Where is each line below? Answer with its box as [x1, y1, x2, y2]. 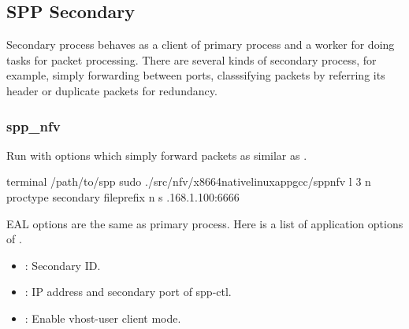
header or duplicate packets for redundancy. [6, 82, 218, 98]
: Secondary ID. [24, 257, 101, 273]
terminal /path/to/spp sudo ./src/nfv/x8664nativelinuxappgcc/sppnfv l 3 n [6, 173, 371, 190]
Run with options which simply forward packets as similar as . [6, 146, 307, 163]
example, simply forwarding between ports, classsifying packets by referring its [6, 67, 385, 83]
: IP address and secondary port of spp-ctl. [24, 283, 232, 300]
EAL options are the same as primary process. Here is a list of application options [6, 215, 403, 231]
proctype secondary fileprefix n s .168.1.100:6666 [6, 188, 240, 205]
